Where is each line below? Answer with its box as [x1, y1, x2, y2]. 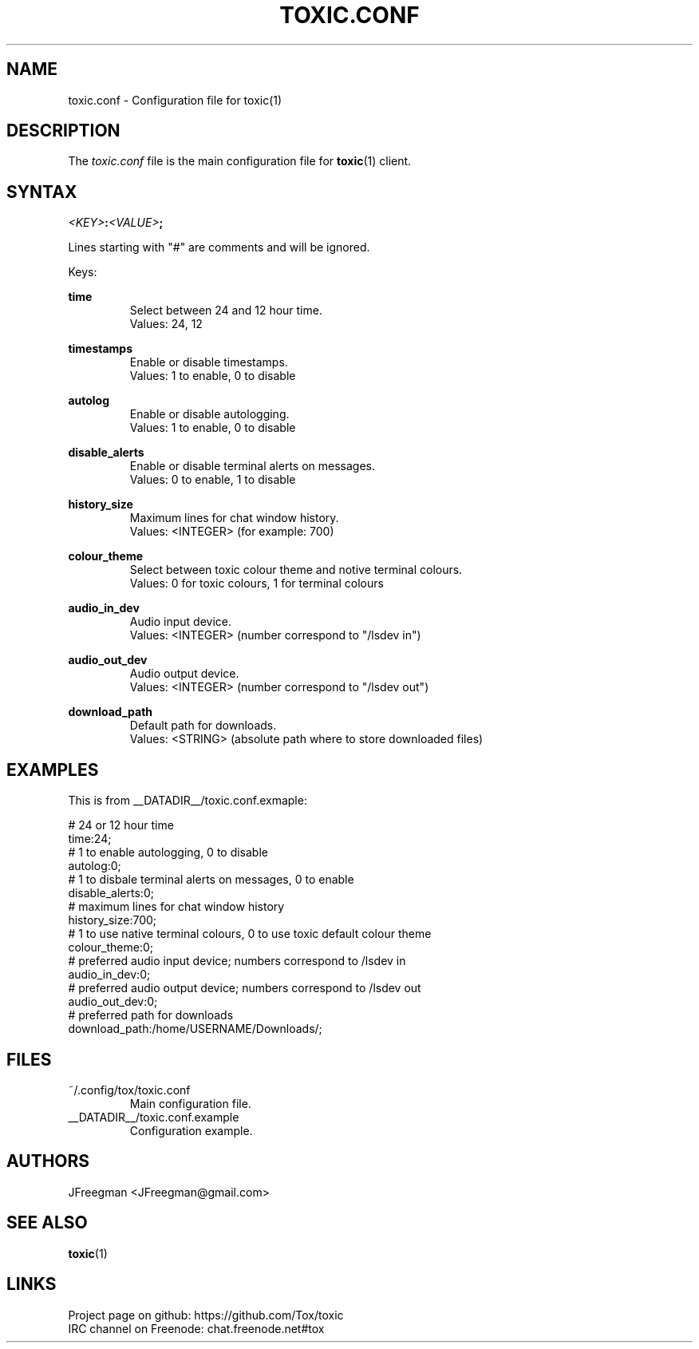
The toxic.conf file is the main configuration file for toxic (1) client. [68, 154, 412, 168]
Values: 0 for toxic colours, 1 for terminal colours [129, 576, 384, 591]
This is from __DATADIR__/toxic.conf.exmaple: [68, 793, 307, 808]
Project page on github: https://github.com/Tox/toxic [68, 1307, 344, 1322]
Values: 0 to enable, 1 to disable [129, 473, 296, 487]
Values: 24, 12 [129, 317, 203, 331]
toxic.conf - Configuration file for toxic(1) [68, 93, 282, 107]
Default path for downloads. [129, 718, 277, 733]
